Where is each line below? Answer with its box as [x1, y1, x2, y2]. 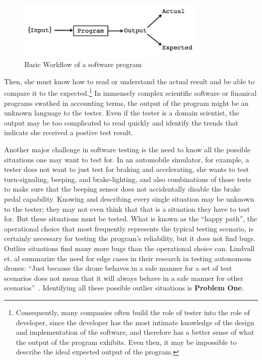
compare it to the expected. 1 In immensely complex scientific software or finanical [4, 86, 257, 98]
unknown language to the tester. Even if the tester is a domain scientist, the [4, 107, 239, 118]
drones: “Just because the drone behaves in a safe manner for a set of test [4, 263, 232, 273]
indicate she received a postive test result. [4, 127, 133, 138]
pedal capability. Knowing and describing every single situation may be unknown [4, 194, 254, 204]
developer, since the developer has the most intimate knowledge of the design [16, 317, 254, 327]
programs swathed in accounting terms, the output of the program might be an [4, 97, 249, 108]
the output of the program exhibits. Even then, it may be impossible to [16, 336, 237, 347]
